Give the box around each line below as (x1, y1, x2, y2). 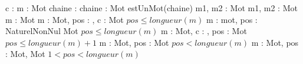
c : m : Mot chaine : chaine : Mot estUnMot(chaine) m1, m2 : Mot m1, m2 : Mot (5, 2, 298, 14)
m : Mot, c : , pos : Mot (160, 25, 247, 37)
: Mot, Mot (5, 48, 45, 60)
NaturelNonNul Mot (5, 25, 78, 37)
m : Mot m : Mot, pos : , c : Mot (5, 13, 124, 25)
